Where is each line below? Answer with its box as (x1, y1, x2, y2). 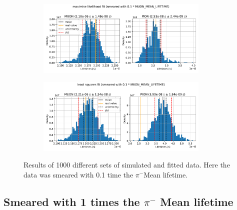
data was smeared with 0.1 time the (23, 169, 133, 179)
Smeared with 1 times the (3, 193, 140, 209)
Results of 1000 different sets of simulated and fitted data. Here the (23, 159, 230, 170)
